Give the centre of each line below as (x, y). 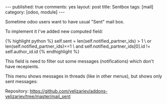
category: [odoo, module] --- (35, 12)
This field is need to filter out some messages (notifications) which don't (80, 61)
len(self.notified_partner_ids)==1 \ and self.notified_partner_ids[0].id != (78, 46)
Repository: (17, 91)
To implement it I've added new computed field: (54, 31)
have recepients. (22, 66)
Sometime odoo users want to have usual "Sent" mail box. (65, 22)
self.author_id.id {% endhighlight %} (42, 52)
